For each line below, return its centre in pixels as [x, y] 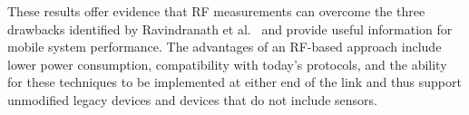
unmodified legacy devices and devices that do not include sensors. [192, 99]
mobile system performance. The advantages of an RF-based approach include [225, 47]
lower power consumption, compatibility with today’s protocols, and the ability [227, 64]
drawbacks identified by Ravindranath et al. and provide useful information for [230, 29]
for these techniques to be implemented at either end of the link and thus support [234, 82]
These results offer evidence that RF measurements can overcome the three [216, 11]
